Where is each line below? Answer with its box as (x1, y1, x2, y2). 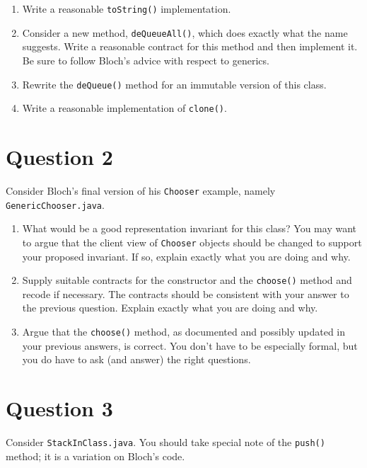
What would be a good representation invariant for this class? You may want (22, 221, 356, 236)
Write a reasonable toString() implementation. (22, 1, 231, 16)
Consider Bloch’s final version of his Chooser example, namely (6, 183, 276, 198)
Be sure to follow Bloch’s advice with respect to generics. (22, 52, 269, 67)
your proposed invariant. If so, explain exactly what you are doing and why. (22, 249, 351, 263)
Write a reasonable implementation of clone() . (22, 101, 227, 115)
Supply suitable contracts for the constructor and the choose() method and (22, 273, 352, 287)
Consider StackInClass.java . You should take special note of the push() (6, 434, 325, 449)
